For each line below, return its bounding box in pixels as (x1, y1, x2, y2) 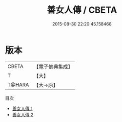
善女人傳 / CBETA (47, 4, 117, 16)
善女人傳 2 (12, 111, 34, 118)
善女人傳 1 (12, 105, 33, 111)
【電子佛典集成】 (34, 63, 73, 70)
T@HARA (7, 81, 29, 88)
